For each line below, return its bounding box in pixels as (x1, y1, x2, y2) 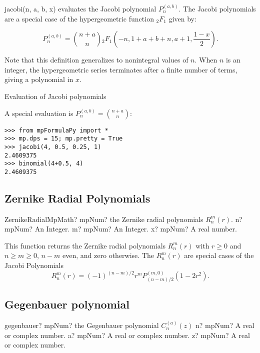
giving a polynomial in (4, 74, 73, 84)
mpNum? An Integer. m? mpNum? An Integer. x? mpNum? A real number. (4, 223, 237, 234)
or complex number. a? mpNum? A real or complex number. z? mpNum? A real (4, 329, 250, 340)
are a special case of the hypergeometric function (4, 13, 154, 23)
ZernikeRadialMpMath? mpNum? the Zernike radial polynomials (4, 213, 203, 224)
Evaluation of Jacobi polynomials (4, 90, 106, 101)
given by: (168, 13, 196, 23)
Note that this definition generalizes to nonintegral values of (4, 54, 188, 65)
